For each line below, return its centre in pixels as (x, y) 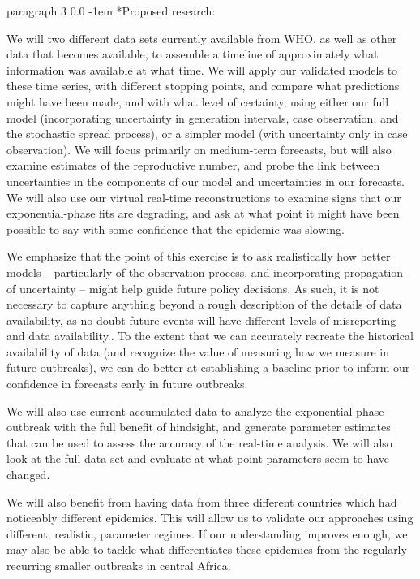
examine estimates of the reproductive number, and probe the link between (193, 165)
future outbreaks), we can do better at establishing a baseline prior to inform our (208, 367)
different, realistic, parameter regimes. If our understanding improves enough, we (207, 533)
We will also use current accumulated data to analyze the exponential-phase (195, 410)
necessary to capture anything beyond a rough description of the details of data (204, 304)
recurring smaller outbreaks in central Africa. (119, 565)
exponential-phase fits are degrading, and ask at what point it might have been (203, 213)
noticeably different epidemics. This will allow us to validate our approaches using (210, 518)
